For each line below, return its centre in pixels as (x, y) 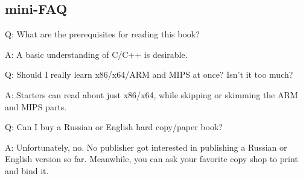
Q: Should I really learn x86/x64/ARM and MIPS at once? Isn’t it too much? (149, 74)
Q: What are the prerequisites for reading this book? (102, 34)
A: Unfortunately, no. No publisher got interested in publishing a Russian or (146, 147)
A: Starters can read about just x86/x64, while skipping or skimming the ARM (151, 94)
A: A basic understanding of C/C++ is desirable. (96, 54)
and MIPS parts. (36, 106)
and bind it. (27, 170)
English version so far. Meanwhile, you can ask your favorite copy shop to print (151, 159)
